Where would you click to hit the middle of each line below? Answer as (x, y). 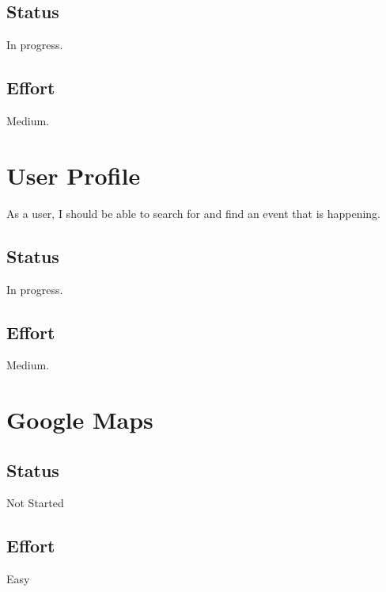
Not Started (35, 503)
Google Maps (80, 420)
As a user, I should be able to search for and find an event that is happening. (194, 213)
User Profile (74, 175)
